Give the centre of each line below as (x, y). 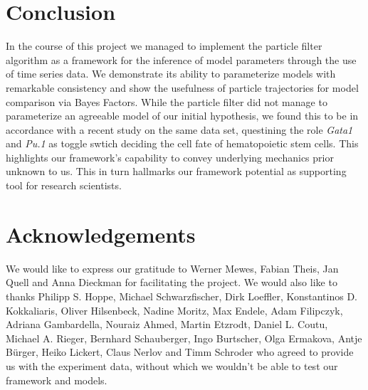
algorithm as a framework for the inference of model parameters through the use (181, 59)
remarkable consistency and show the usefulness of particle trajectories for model (182, 87)
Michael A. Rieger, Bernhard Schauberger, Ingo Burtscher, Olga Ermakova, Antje (184, 338)
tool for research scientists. (64, 185)
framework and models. (57, 380)
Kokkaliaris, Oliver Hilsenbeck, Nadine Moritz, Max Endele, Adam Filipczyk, (174, 310)
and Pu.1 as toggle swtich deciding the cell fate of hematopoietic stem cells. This (182, 143)
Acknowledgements (101, 234)
